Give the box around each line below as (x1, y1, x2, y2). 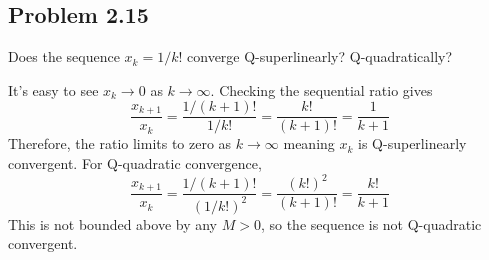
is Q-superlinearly (358, 133, 467, 154)
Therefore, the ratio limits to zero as (8, 133, 232, 154)
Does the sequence (8, 46, 120, 67)
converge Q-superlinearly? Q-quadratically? (187, 46, 453, 67)
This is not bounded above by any (8, 213, 218, 234)
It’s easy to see (8, 79, 99, 100)
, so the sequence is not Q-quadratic (260, 213, 482, 234)
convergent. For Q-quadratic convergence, (8, 153, 262, 174)
